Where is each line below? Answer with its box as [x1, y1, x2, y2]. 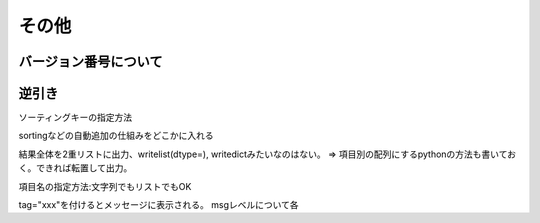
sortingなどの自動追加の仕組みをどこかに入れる [18, 130, 214, 142]
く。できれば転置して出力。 [18, 162, 133, 174]
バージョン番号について [18, 53, 163, 70]
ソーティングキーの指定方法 [18, 111, 133, 124]
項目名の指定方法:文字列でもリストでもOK [18, 180, 192, 192]
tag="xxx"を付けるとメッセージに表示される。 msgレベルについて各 [18, 199, 299, 211]
